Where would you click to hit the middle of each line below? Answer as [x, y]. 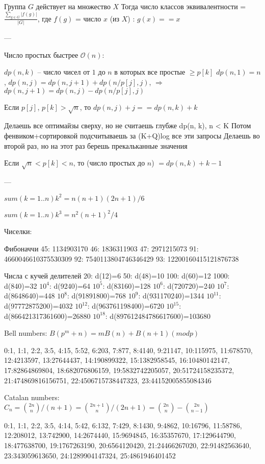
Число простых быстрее [41, 54]
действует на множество [73, 6]
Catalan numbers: [32, 397]
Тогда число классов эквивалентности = [183, 6]
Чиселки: [18, 231]
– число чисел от [64, 72]
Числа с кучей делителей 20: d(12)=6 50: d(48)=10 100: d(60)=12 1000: [117, 276]
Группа [15, 6]
